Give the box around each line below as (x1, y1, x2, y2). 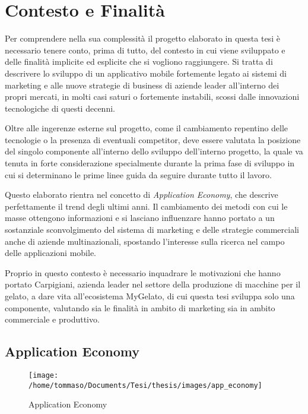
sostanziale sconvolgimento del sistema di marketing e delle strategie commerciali (5, 223, 299, 236)
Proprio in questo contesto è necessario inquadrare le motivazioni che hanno (5, 266, 281, 279)
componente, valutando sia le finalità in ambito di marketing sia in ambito (5, 301, 275, 314)
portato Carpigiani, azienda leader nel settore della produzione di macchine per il (5, 278, 301, 290)
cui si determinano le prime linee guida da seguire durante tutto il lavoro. (5, 168, 272, 181)
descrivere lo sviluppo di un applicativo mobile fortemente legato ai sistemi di (5, 67, 287, 79)
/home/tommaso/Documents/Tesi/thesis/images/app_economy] (28, 381, 262, 390)
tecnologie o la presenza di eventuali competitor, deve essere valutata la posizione (5, 133, 301, 146)
